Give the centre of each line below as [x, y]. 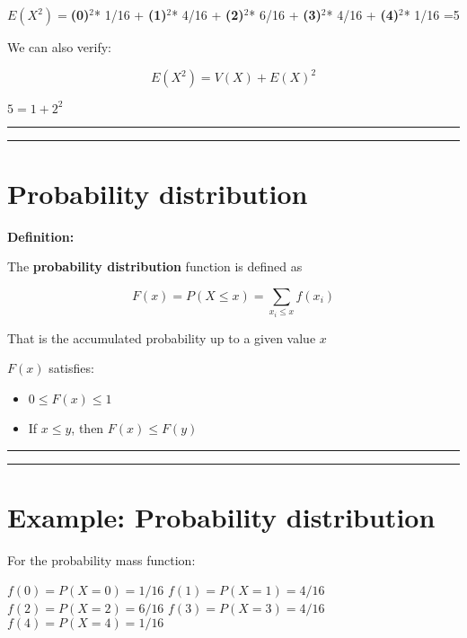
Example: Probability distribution [221, 516]
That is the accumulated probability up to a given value [162, 337]
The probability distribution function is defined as [155, 266]
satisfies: [71, 368]
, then [88, 428]
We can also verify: [60, 47]
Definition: [41, 236]
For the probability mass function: [101, 559]
